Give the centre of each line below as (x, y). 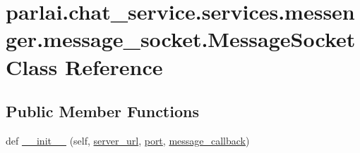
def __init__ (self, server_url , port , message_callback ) (128, 140)
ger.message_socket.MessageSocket (181, 39)
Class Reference (84, 66)
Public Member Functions (102, 111)
